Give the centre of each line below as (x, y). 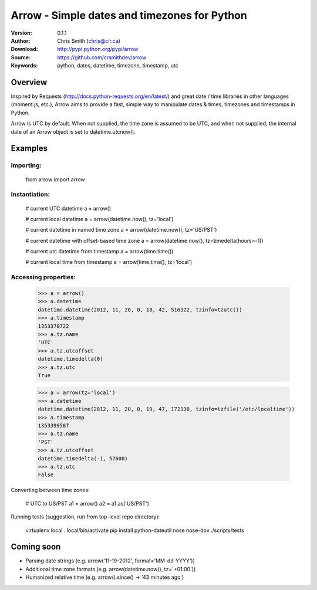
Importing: (26, 165)
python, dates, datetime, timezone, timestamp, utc (118, 66)
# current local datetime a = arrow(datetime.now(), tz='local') (100, 219)
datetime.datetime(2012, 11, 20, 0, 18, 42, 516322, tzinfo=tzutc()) (140, 310)
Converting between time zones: (50, 490)
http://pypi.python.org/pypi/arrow (98, 49)
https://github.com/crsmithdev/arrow (102, 57)
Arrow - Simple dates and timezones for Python (129, 15)
